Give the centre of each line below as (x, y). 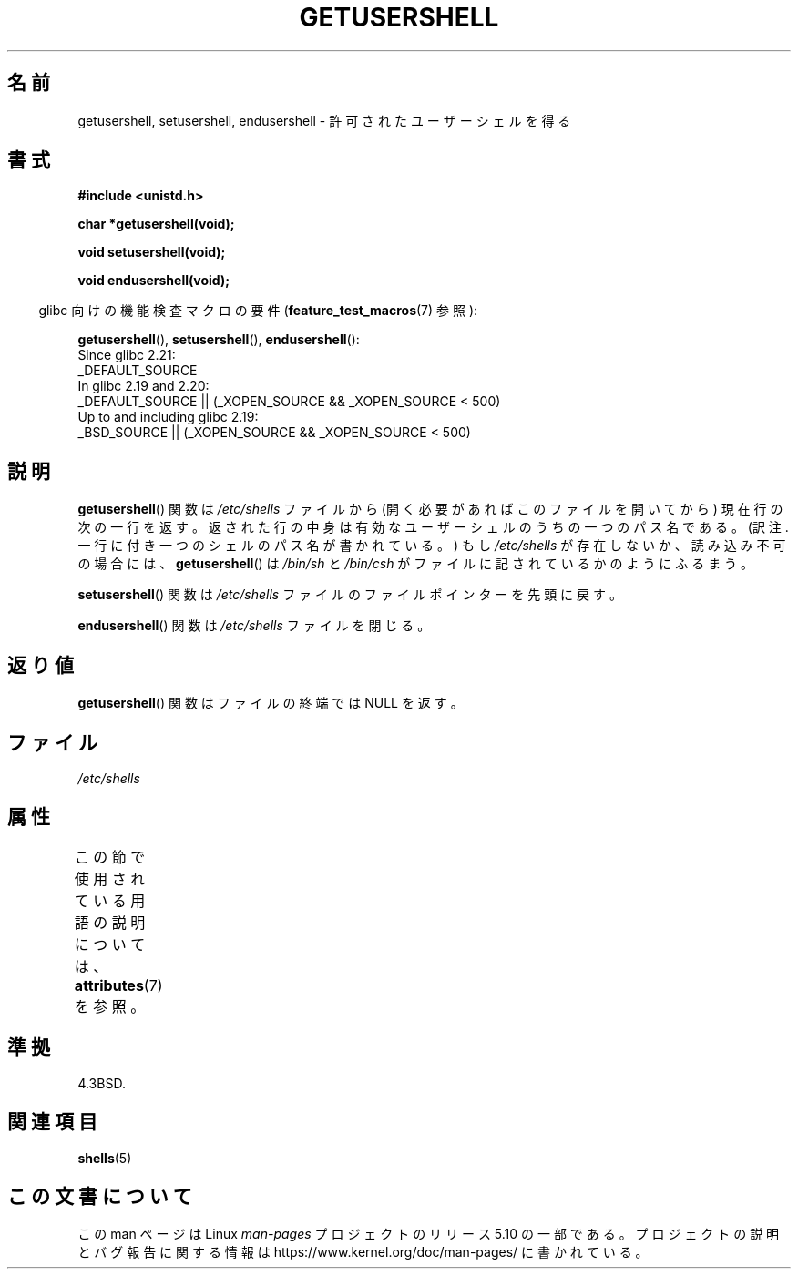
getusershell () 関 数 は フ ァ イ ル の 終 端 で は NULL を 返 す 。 (271, 703)
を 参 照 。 (110, 1006)
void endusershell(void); (153, 281)
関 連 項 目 (52, 1122)
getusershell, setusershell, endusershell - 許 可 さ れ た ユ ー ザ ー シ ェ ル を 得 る (324, 120)
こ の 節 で (110, 857)
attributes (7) (118, 985)
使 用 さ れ (110, 878)
